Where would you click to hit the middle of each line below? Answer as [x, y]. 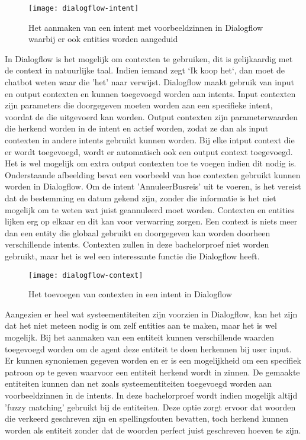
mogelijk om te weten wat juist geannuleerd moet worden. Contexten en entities [150, 209]
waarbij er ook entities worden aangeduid [103, 39]
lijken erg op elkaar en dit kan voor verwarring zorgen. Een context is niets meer [151, 221]
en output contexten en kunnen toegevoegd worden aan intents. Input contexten [150, 93]
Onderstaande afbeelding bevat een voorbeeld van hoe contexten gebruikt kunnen [153, 174]
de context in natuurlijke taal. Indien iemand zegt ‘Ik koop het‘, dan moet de [145, 70]
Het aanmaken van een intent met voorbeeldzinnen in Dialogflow [146, 27]
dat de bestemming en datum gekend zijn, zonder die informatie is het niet [141, 197]
